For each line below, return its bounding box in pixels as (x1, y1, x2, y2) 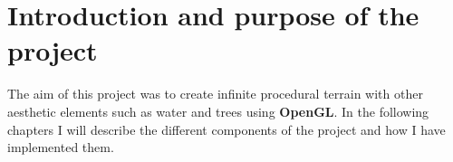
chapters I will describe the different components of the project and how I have (7, 119, 446, 138)
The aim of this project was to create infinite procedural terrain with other (7, 84, 423, 103)
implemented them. (7, 138, 114, 157)
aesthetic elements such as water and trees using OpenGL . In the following (7, 101, 429, 120)
